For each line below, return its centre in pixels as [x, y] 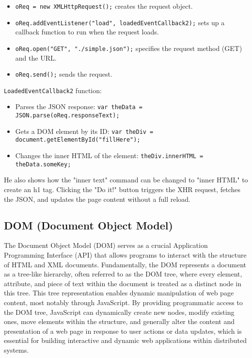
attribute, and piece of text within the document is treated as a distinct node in [123, 283]
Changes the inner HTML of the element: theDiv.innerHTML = [109, 155]
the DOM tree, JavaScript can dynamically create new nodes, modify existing [119, 312]
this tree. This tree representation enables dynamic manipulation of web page [119, 293]
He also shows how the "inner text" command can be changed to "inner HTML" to [126, 180]
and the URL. [36, 57]
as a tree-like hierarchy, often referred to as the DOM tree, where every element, [123, 274]
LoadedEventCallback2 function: [53, 90]
